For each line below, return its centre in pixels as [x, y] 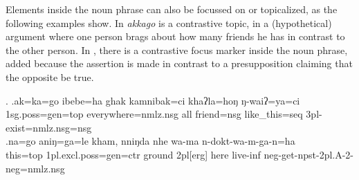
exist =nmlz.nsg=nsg [49, 127]
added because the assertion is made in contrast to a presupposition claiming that [179, 63]
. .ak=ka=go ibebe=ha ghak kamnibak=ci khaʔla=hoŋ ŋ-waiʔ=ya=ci [153, 100]
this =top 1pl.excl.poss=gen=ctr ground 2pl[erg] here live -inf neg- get [150, 154]
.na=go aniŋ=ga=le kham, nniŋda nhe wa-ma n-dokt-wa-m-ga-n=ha [150, 141]
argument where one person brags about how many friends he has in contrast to [175, 36]
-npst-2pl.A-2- [324, 154]
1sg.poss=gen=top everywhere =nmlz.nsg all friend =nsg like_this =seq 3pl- [164, 114]
